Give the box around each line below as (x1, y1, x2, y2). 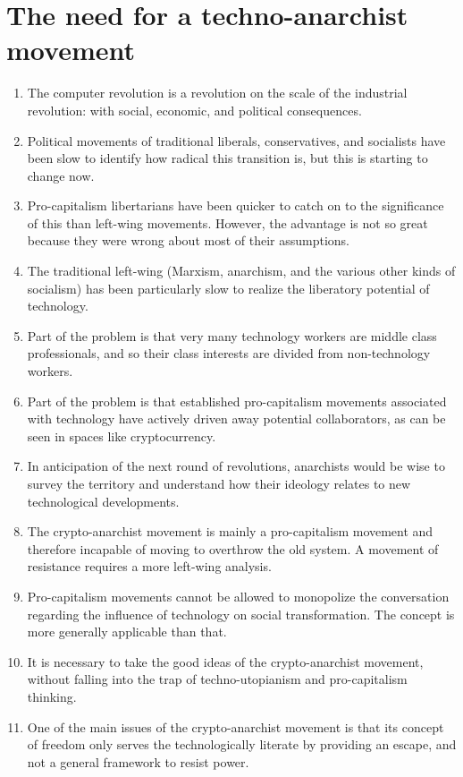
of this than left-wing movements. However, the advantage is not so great (27, 213, 428, 232)
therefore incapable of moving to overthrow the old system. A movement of (27, 539, 439, 558)
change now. (27, 166, 95, 184)
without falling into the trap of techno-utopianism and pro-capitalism (27, 670, 408, 688)
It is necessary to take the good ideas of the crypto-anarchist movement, (27, 652, 424, 670)
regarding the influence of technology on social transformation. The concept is (27, 604, 455, 623)
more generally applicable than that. (27, 622, 227, 641)
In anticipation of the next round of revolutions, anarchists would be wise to (27, 457, 445, 475)
